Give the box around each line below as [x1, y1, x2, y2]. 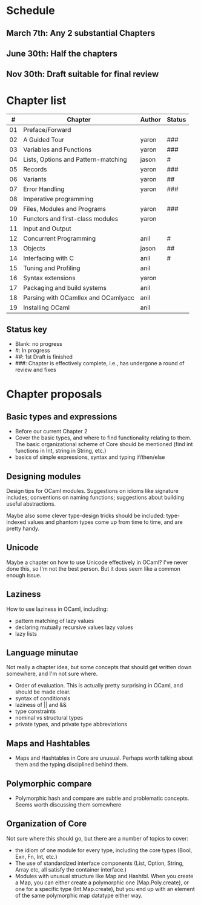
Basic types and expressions [6, 411, 117, 422]
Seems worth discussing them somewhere [15, 800, 122, 808]
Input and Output [23, 224, 71, 233]
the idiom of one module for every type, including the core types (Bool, [15, 846, 193, 854]
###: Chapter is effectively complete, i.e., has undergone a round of [15, 360, 185, 367]
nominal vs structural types [15, 714, 84, 721]
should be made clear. [15, 688, 71, 696]
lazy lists [15, 630, 38, 637]
